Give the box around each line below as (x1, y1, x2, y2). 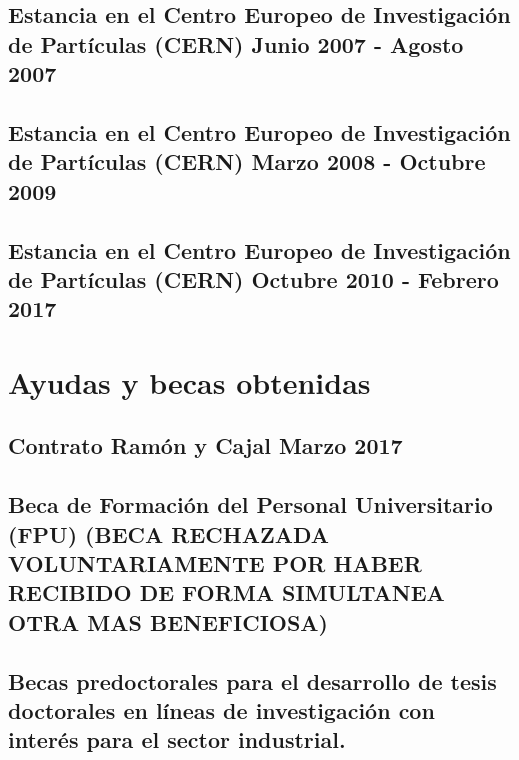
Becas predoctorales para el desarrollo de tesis (8, 665, 497, 696)
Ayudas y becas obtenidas (8, 361, 371, 402)
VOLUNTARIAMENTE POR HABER (8, 548, 422, 579)
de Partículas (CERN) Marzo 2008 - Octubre (8, 146, 486, 177)
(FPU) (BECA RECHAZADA (8, 518, 330, 549)
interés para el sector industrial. (8, 724, 346, 755)
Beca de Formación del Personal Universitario (8, 489, 493, 520)
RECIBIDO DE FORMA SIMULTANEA (8, 577, 445, 608)
